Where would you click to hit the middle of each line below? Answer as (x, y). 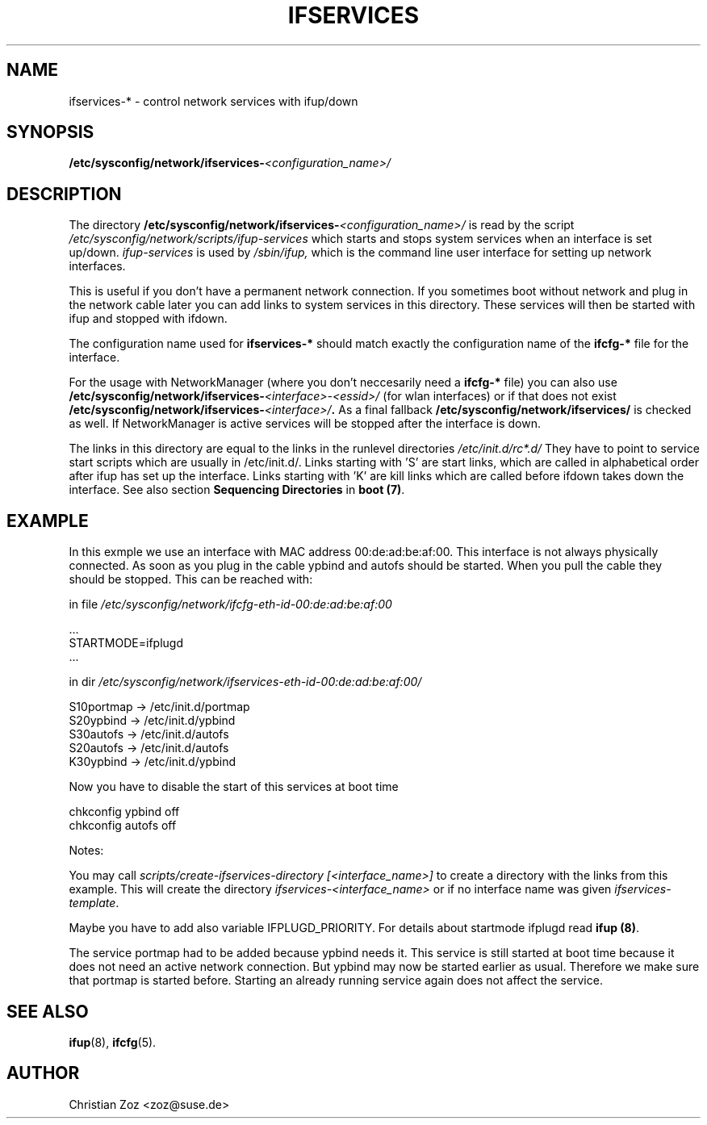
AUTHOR (43, 1073)
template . (94, 903)
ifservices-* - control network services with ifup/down (213, 101)
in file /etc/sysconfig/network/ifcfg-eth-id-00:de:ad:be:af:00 (230, 604)
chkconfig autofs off (123, 826)
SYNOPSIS (50, 132)
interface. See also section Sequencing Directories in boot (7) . (237, 490)
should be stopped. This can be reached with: (191, 579)
